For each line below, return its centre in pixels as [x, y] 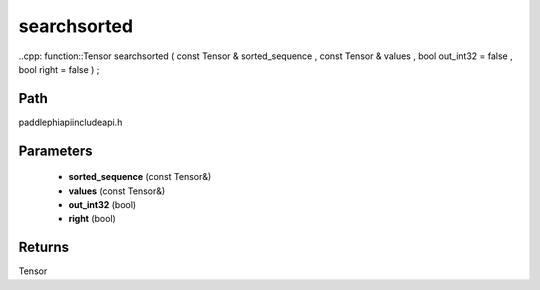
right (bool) [92, 219]
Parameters [55, 150]
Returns [44, 247]
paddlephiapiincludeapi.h [70, 122]
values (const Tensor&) [117, 191]
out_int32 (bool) [102, 205]
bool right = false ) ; [59, 69]
